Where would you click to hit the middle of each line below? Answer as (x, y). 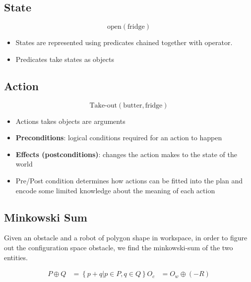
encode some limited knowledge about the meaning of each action (115, 190)
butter (133, 105)
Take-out (103, 105)
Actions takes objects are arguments (70, 121)
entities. (16, 257)
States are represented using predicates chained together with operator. (124, 42)
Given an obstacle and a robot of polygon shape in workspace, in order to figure (126, 238)
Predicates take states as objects (65, 59)
